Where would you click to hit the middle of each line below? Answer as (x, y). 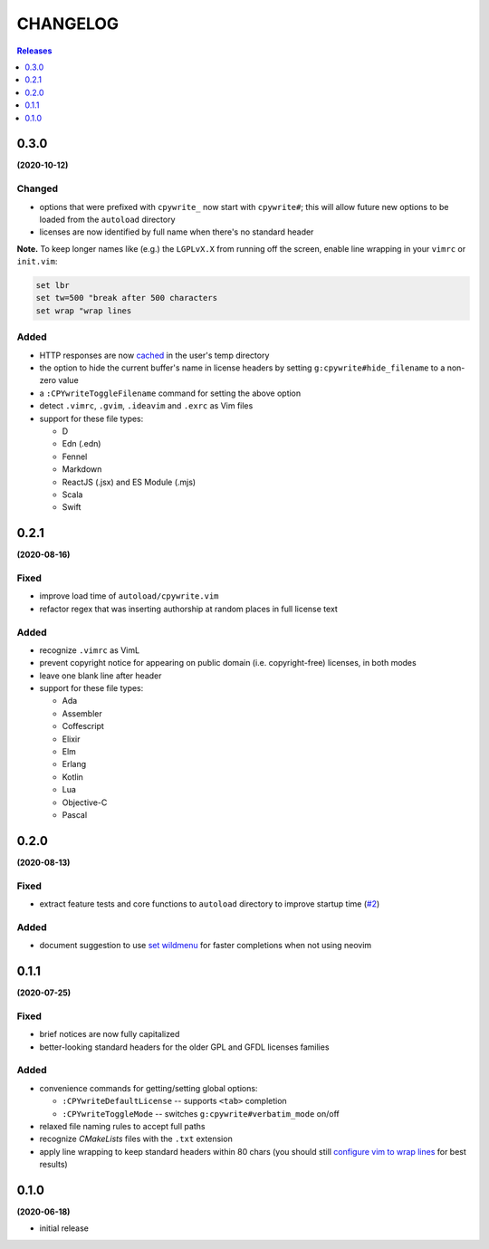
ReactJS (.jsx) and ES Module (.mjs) (129, 482)
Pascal (75, 814)
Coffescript (83, 726)
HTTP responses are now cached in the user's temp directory (154, 355)
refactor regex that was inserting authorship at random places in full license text (189, 609)
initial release (64, 1228)
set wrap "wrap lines (84, 311)
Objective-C (85, 802)
